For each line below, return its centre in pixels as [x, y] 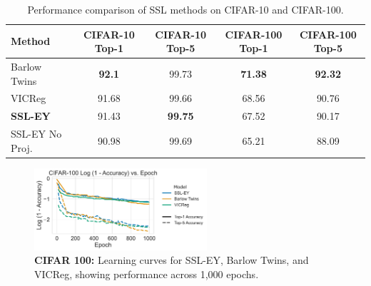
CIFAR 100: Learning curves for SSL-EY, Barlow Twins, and [172, 260]
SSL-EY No [36, 134]
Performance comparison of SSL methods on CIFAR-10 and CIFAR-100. [185, 9]
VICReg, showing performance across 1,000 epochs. [147, 274]
